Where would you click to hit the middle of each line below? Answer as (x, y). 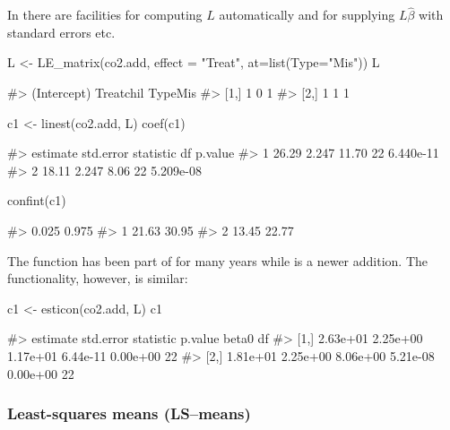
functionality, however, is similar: (98, 278)
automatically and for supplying (307, 15)
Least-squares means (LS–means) (129, 413)
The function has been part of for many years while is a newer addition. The (217, 260)
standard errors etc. (61, 32)
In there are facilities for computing (105, 15)
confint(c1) (37, 200)
